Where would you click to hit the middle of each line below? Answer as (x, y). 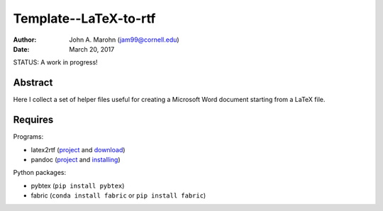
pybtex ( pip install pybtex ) (78, 186)
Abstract (33, 82)
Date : (21, 49)
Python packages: (40, 173)
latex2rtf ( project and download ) (78, 149)
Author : (25, 40)
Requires (33, 120)
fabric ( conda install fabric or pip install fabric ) (118, 195)
